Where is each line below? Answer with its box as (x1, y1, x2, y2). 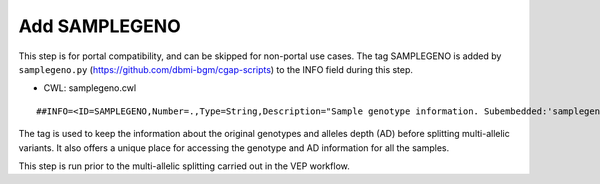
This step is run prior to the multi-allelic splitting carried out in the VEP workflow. (18, 160, 350, 172)
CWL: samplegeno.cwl (43, 82, 137, 94)
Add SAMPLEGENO (18, 15, 182, 37)
